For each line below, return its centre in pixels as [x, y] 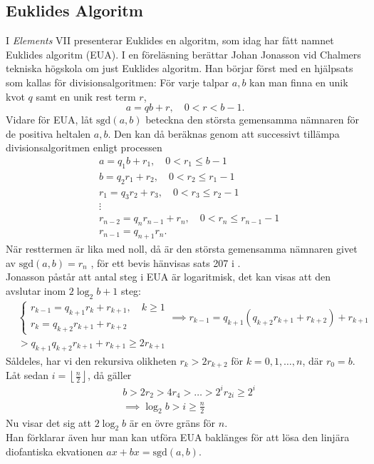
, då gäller [109, 375]
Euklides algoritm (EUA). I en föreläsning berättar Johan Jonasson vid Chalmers [183, 54]
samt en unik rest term [86, 96]
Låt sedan [27, 375]
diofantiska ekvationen [54, 451]
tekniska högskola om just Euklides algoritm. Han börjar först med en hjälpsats [180, 68]
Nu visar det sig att [48, 422]
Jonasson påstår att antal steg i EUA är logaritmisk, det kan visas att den [168, 277]
